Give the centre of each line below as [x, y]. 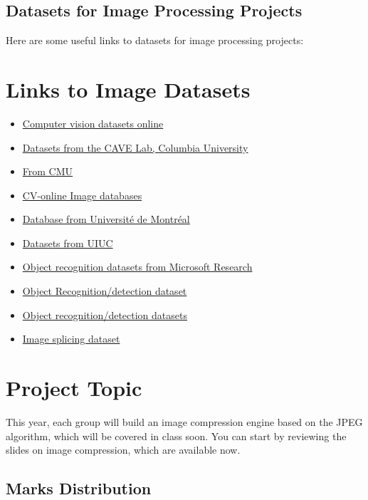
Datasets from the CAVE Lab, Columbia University [135, 147]
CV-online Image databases [82, 195]
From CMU [48, 171]
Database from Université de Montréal [106, 219]
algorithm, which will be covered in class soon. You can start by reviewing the [176, 436]
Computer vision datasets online [93, 123]
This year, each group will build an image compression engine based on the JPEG [184, 421]
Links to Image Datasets [128, 89]
